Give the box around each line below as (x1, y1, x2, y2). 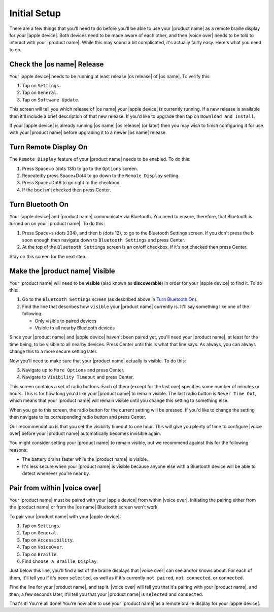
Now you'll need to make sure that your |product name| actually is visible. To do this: (9, 358, 186, 364)
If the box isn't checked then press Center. (22, 187, 111, 193)
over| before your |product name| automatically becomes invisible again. (9, 430, 161, 436)
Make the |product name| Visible (9, 266, 115, 275)
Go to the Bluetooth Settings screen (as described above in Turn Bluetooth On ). (22, 296, 198, 302)
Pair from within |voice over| (9, 484, 101, 492)
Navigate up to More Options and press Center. (22, 367, 124, 373)
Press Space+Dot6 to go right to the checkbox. (22, 180, 121, 186)
